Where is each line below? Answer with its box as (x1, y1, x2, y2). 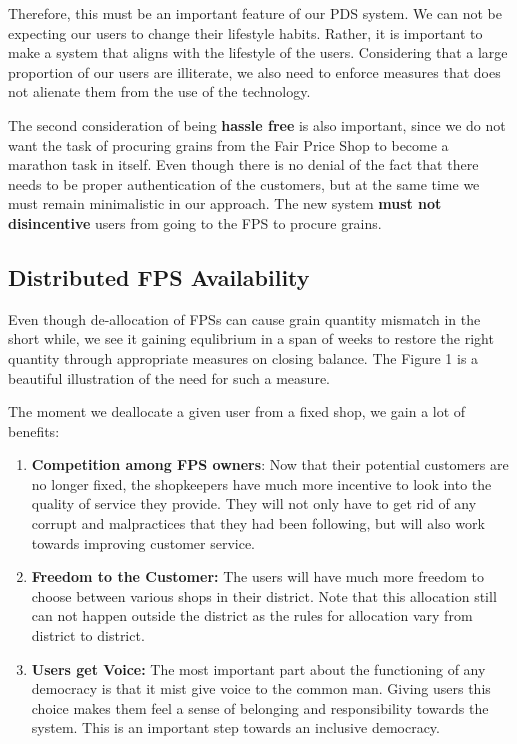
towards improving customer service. (31, 532, 255, 553)
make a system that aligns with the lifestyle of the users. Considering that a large (8, 42, 508, 63)
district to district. (31, 625, 145, 646)
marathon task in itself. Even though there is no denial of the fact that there (8, 154, 479, 175)
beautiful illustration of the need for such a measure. (8, 367, 330, 388)
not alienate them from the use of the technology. (8, 81, 311, 102)
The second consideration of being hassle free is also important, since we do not (8, 114, 506, 135)
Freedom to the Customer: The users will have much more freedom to (31, 566, 484, 587)
